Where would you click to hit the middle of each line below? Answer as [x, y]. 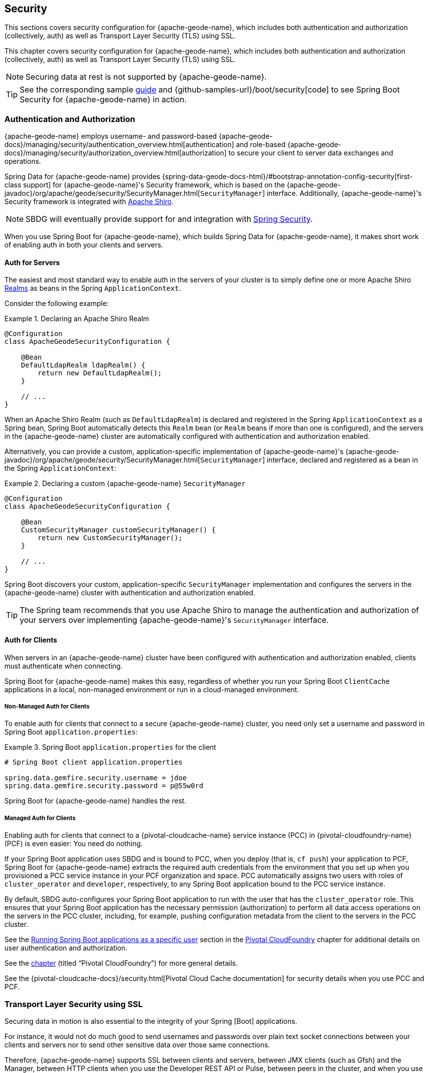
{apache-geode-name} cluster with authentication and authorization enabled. [130, 593]
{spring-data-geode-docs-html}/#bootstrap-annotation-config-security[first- [287, 177]
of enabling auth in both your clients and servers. [84, 245]
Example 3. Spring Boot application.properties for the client [110, 747]
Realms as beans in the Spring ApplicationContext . [93, 288]
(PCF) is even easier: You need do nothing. [74, 844]
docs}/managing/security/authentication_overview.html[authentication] [119, 145]
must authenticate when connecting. [64, 666]
